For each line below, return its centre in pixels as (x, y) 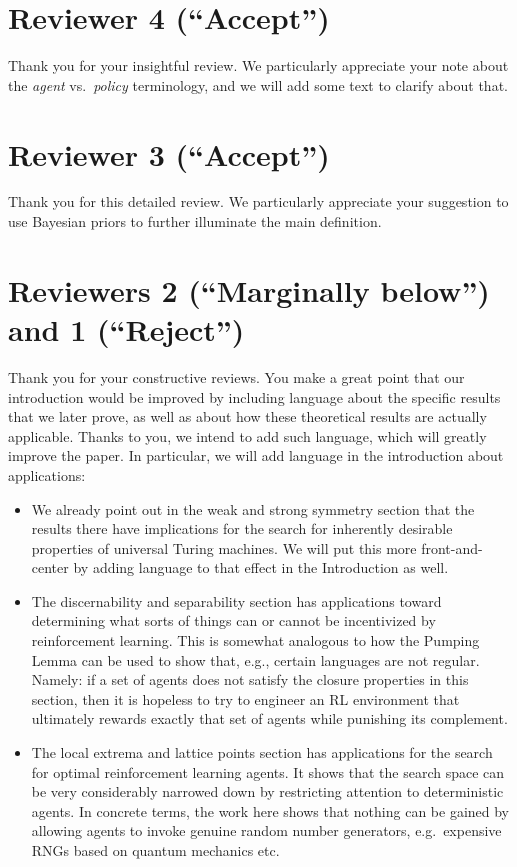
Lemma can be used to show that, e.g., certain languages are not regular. (255, 659)
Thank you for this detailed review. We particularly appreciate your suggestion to (258, 201)
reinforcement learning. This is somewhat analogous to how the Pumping (255, 640)
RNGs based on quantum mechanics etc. (155, 850)
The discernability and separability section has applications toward (236, 600)
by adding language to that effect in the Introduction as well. (261, 567)
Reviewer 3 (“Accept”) (169, 153)
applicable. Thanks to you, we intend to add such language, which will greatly (247, 435)
